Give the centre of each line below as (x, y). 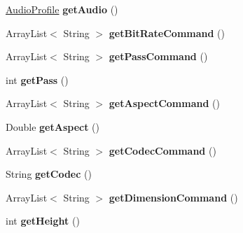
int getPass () (37, 79)
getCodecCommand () (162, 150)
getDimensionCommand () (173, 197)
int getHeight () (43, 221)
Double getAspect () (53, 126)
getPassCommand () (158, 56)
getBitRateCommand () (167, 33)
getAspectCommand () (164, 103)
